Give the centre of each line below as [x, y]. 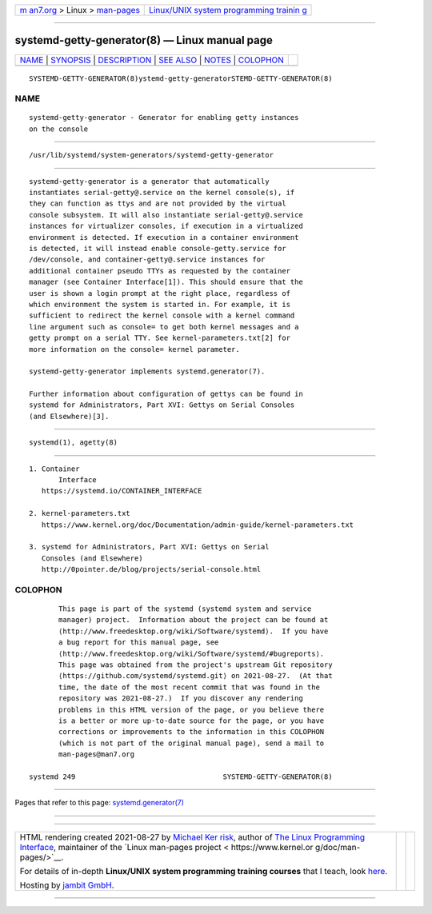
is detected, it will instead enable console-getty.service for [158, 248]
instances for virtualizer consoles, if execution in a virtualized [166, 226]
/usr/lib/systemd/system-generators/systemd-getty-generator [151, 155]
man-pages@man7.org [97, 754]
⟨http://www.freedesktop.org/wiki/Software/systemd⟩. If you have [194, 631]
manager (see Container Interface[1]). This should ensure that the [166, 282]
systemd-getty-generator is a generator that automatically [149, 181]
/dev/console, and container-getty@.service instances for [147, 259]
